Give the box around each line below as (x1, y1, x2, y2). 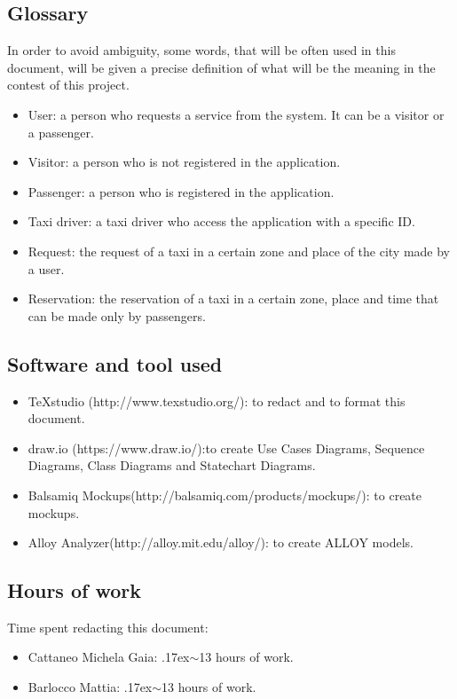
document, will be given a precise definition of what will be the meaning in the (7, 58, 436, 76)
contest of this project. (7, 75, 130, 94)
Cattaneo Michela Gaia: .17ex (28, 648, 190, 666)
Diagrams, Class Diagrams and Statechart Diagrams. (28, 456, 316, 475)
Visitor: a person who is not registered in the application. (28, 153, 341, 171)
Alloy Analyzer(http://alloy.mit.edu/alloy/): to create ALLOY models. (28, 533, 414, 552)
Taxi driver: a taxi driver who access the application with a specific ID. (28, 212, 415, 231)
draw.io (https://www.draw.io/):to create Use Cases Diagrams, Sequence (28, 438, 425, 457)
